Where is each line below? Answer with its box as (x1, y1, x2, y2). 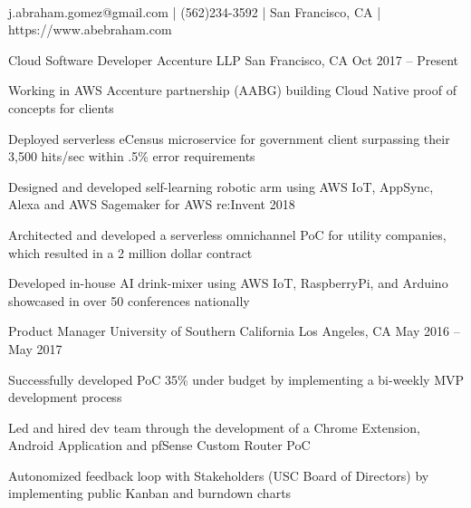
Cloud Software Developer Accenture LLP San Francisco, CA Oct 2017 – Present (8, 50, 458, 69)
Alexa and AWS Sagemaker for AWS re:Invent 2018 (8, 195, 295, 214)
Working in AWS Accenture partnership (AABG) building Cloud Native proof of (8, 81, 457, 100)
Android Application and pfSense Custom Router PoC (8, 436, 311, 455)
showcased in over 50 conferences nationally (8, 291, 250, 310)
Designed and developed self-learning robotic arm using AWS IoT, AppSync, (8, 177, 434, 196)
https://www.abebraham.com (8, 20, 172, 39)
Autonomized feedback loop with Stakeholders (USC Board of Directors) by (8, 465, 429, 484)
